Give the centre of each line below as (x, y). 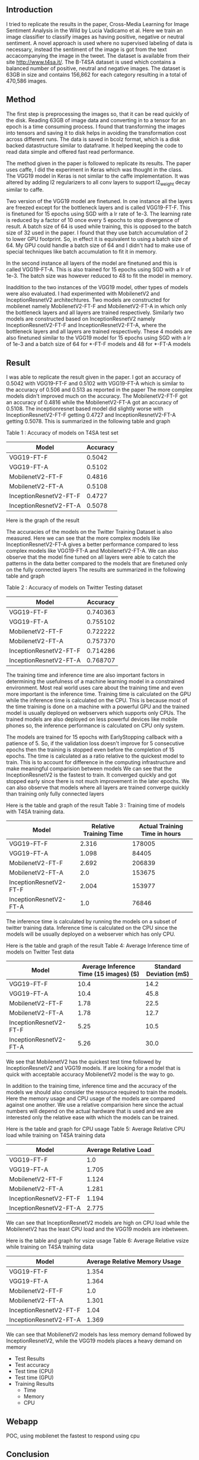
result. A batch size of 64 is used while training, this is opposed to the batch (99, 227)
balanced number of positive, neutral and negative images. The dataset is (96, 68)
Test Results (30, 1358)
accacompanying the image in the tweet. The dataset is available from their (98, 55)
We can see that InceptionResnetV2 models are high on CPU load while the (98, 1223)
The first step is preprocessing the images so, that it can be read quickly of (98, 114)
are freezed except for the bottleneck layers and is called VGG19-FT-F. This (98, 208)
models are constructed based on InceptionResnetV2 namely (81, 319)
